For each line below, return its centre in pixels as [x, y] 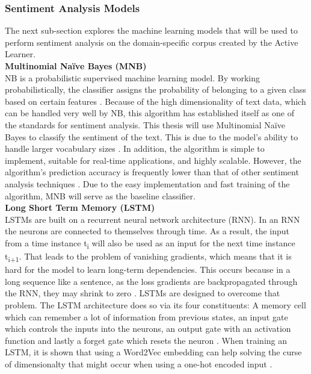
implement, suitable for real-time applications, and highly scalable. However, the [153, 160]
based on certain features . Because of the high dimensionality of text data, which [155, 101]
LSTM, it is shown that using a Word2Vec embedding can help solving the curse [153, 352]
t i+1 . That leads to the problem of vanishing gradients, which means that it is [148, 257]
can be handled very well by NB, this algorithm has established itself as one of [149, 113]
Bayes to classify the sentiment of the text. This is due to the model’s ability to [152, 136]
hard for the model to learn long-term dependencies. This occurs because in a [148, 270]
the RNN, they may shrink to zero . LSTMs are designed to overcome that [143, 293]
